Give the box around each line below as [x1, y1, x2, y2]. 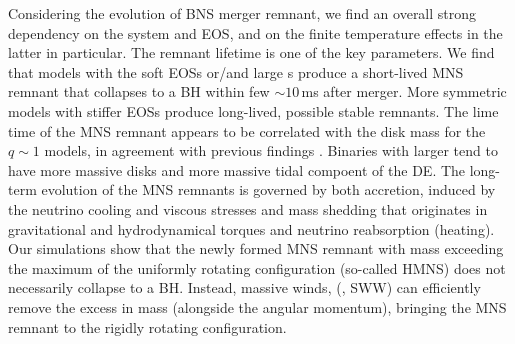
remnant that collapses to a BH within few [8, 81, 270, 102]
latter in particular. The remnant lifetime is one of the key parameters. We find [8, 42, 495, 63]
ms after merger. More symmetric [301, 81, 507, 102]
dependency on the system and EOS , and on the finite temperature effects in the [8, 22, 503, 43]
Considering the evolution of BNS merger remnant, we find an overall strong [8, 3, 477, 23]
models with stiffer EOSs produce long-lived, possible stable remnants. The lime [8, 100, 499, 121]
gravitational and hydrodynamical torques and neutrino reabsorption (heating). [8, 218, 495, 239]
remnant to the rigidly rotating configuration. [8, 316, 287, 337]
